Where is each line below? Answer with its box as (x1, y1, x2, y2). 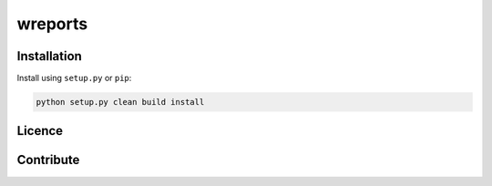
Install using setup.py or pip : (16, 73, 132, 84)
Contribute (16, 152, 80, 168)
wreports (16, 14, 88, 34)
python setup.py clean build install (36, 97, 205, 108)
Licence (16, 123, 64, 139)
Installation (16, 48, 82, 64)
